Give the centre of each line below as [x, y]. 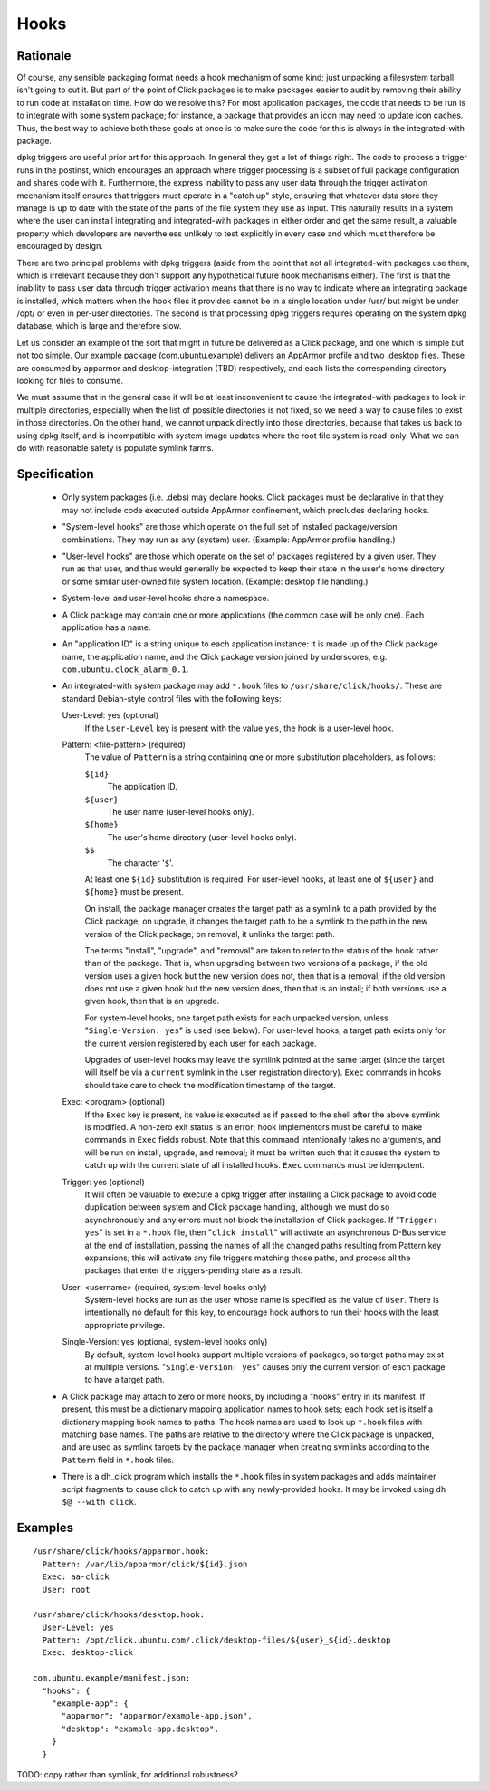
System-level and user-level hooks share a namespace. [166, 599]
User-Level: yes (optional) [110, 715]
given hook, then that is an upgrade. [152, 1001]
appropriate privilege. [125, 1325]
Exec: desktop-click [88, 1653]
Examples [45, 1527]
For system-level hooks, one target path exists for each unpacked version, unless [236, 1018]
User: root [66, 1590]
